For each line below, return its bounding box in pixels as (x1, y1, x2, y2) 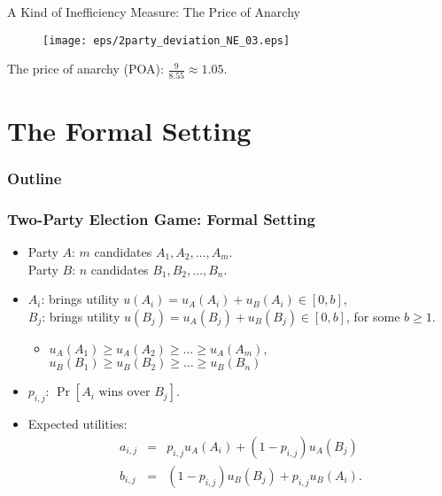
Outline (7, 167, 62, 189)
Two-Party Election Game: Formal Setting (7, 207, 315, 229)
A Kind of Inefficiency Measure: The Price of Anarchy (7, 3, 300, 20)
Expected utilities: (27, 415, 128, 433)
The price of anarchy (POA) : (7, 59, 164, 78)
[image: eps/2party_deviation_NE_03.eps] (43, 34, 291, 47)
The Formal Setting (7, 112, 252, 148)
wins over (98, 386, 151, 399)
